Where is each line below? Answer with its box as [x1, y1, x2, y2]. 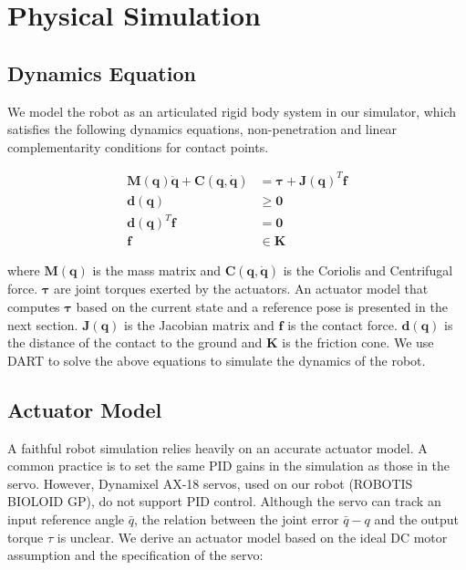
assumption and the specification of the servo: [7, 545, 264, 565]
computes [7, 297, 60, 316]
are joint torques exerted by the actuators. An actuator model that [54, 279, 429, 298]
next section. [7, 315, 78, 334]
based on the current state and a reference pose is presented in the [76, 297, 448, 316]
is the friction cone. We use [282, 333, 434, 352]
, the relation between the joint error [133, 510, 339, 529]
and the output [374, 510, 460, 529]
